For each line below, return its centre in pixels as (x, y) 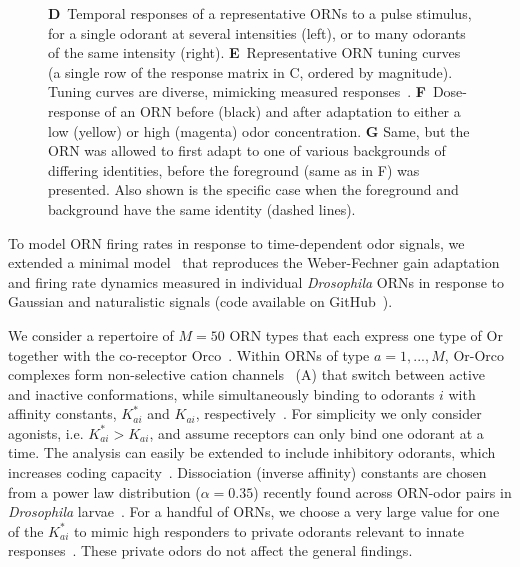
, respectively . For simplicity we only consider (338, 413)
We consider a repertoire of (91, 334)
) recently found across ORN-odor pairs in (382, 491)
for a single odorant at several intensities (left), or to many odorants (257, 32)
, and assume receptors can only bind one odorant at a (316, 432)
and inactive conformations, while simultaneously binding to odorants (221, 393)
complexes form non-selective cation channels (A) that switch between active (247, 374)
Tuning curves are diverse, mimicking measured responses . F (237, 91)
